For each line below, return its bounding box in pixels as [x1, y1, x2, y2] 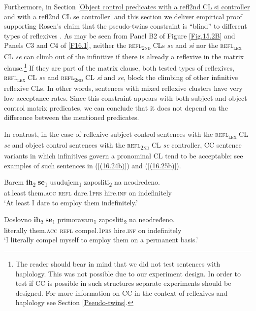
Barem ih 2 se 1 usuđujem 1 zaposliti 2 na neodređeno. [4, 177, 160, 189]
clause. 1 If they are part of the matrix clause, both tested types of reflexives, [4, 61, 234, 73]
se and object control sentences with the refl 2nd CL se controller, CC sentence [4, 139, 242, 151]
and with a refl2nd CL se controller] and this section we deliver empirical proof [4, 11, 242, 21]
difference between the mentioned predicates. [4, 112, 139, 122]
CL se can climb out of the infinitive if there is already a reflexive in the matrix [4, 51, 244, 61]
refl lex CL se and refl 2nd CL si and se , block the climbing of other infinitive [4, 72, 238, 84]
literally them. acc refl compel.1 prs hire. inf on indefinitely [4, 225, 182, 235]
